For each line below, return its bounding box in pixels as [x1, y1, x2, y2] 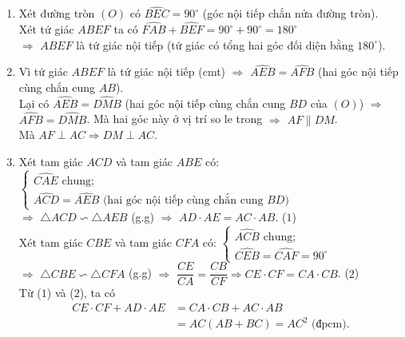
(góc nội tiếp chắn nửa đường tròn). [202, 5, 379, 22]
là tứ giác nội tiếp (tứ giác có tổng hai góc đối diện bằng [76, 36, 354, 53]
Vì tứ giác [18, 63, 68, 80]
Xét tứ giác [18, 21, 74, 38]
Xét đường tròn [18, 5, 95, 22]
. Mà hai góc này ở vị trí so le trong [86, 110, 263, 127]
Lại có [18, 94, 50, 111]
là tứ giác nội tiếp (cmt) [107, 63, 226, 80]
